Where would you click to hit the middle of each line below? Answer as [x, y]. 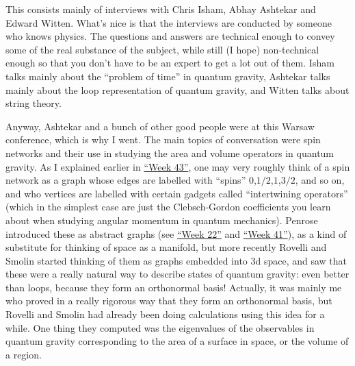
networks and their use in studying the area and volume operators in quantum [170, 152]
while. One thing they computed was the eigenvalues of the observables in [160, 327]
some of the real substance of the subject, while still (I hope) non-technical [162, 49]
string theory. [34, 103]
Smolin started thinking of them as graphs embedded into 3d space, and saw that [176, 260]
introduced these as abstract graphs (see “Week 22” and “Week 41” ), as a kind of [176, 233]
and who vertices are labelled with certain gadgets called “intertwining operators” [177, 193]
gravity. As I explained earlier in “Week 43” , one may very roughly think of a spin [178, 166]
